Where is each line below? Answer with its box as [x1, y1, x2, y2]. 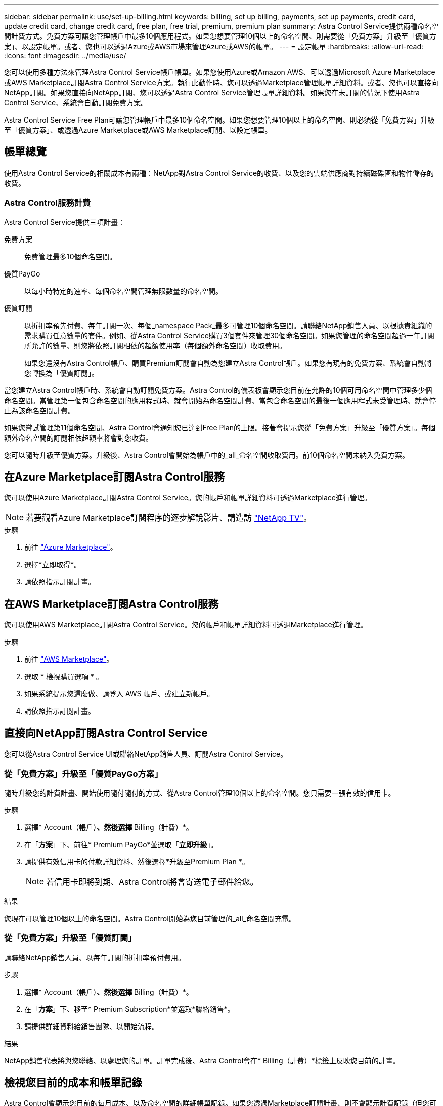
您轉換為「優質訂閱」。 [24, 368, 99, 377]
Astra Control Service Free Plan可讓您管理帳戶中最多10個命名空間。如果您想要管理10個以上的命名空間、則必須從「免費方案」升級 [4, 115, 435, 124]
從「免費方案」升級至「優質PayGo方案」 [4, 768, 163, 779]
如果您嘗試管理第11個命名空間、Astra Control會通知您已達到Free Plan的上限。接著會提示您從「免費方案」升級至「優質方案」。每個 [4, 423, 435, 432]
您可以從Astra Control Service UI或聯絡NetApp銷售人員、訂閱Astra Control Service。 [4, 749, 288, 759]
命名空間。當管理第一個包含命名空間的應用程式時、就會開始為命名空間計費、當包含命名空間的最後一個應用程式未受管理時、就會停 [4, 396, 436, 405]
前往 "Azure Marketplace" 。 [24, 543, 117, 552]
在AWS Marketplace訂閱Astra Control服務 [4, 597, 219, 610]
